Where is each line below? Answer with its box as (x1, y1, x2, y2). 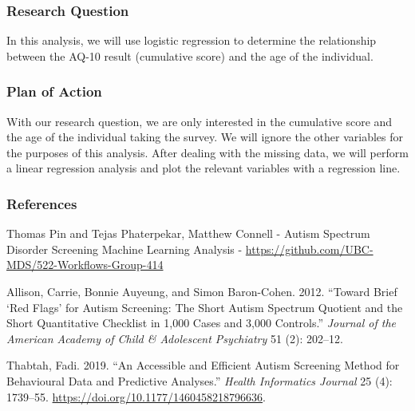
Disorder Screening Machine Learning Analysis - (6, 240, 243, 257)
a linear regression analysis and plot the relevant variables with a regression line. (6, 160, 401, 176)
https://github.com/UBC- (245, 240, 373, 257)
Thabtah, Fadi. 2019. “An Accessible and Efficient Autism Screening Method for (6, 357, 400, 373)
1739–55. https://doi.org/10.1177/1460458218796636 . (6, 388, 266, 405)
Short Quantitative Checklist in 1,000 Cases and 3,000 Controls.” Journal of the (6, 314, 396, 331)
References (6, 193, 77, 213)
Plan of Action (6, 81, 102, 101)
